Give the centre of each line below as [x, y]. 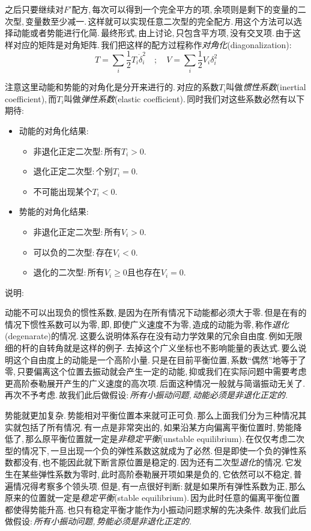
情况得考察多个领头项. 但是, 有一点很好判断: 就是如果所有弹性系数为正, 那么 [159, 486]
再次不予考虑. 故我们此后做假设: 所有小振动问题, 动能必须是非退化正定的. [146, 395]
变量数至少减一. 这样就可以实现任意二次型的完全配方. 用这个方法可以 [159, 21]
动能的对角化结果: [54, 130]
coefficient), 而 [31, 98]
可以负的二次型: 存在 [73, 252]
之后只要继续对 [34, 9]
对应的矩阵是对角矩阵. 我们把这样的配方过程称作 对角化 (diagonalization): [152, 44]
